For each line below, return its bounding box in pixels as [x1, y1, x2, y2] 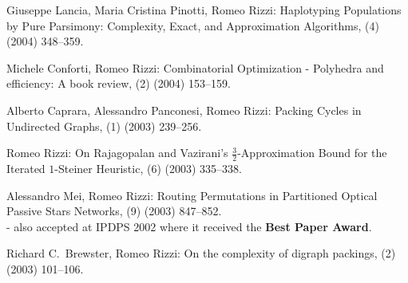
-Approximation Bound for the [237, 144, 387, 161]
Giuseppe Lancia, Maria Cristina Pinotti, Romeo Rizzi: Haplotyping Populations [6, 2, 402, 18]
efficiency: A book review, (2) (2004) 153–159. [6, 75, 231, 92]
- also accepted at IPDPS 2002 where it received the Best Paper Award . [6, 218, 372, 234]
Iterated [6, 159, 46, 176]
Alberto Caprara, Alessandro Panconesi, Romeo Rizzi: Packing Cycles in [6, 101, 362, 118]
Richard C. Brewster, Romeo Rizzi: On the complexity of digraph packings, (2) [6, 245, 396, 261]
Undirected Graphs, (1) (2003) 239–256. [6, 117, 202, 134]
